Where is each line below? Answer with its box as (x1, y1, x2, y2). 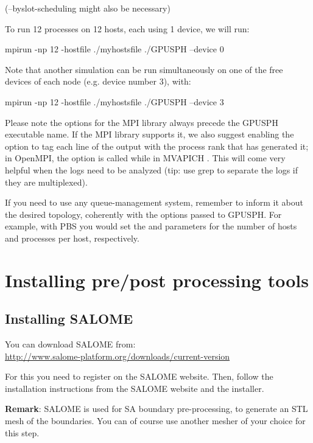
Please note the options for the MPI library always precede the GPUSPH (5, 116, 278, 128)
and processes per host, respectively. (5, 231, 139, 244)
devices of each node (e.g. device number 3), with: (5, 75, 191, 88)
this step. (5, 426, 40, 439)
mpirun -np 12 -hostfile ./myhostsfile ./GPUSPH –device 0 (5, 43, 224, 55)
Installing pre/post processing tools (5, 267, 309, 292)
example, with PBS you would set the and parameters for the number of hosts (5, 220, 297, 232)
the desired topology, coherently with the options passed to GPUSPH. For (5, 208, 282, 220)
